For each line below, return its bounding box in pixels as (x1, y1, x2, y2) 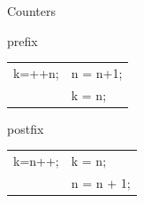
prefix (7, 31, 38, 50)
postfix (7, 119, 44, 137)
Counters (7, 2, 56, 20)
